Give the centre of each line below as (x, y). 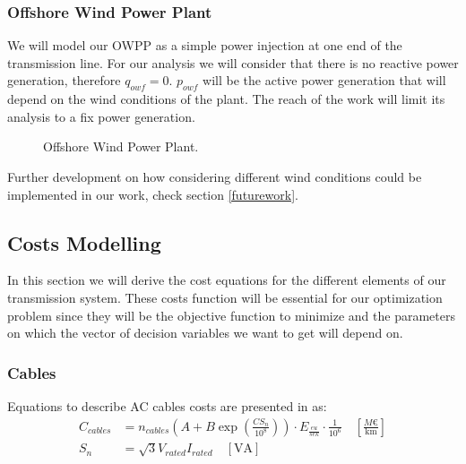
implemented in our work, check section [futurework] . (153, 194)
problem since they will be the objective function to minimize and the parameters (231, 315)
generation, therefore (64, 80)
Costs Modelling (84, 242)
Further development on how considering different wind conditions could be (215, 176)
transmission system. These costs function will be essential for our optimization (225, 297)
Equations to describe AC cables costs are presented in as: (167, 405)
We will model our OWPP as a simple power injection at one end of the (205, 45)
